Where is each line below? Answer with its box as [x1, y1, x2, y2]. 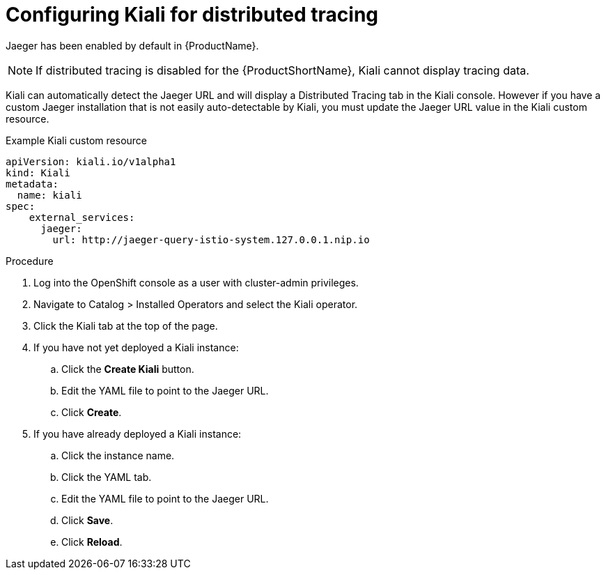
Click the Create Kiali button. [61, 362, 194, 375]
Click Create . [61, 406, 122, 418]
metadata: [6, 178, 59, 190]
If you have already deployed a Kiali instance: [33, 427, 242, 440]
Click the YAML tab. [61, 470, 152, 483]
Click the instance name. [61, 449, 175, 461]
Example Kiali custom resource [6, 134, 148, 146]
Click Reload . [61, 535, 123, 548]
